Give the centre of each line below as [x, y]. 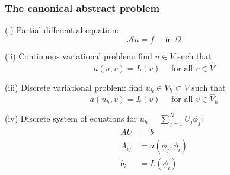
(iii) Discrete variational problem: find [74, 87]
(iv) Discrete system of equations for [71, 118]
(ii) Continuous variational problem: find [79, 55]
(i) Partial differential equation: [62, 30]
